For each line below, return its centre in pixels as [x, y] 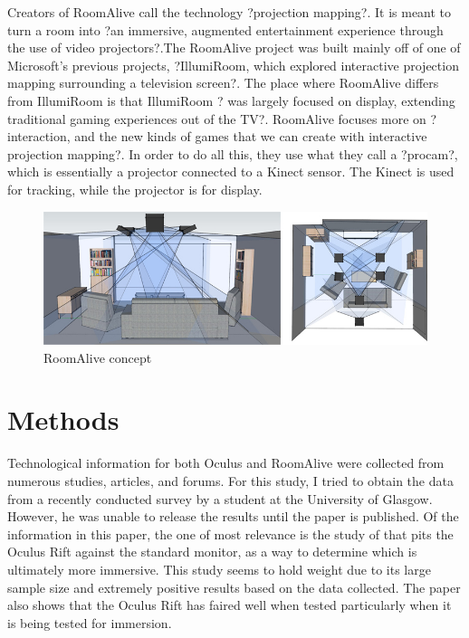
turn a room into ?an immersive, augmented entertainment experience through [225, 29]
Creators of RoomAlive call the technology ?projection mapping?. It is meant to [230, 12]
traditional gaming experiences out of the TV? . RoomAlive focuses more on [217, 118]
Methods [63, 419]
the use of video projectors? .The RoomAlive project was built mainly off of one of [234, 48]
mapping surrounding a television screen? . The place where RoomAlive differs [223, 83]
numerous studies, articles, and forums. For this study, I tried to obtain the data [230, 481]
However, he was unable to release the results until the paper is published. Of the [233, 516]
